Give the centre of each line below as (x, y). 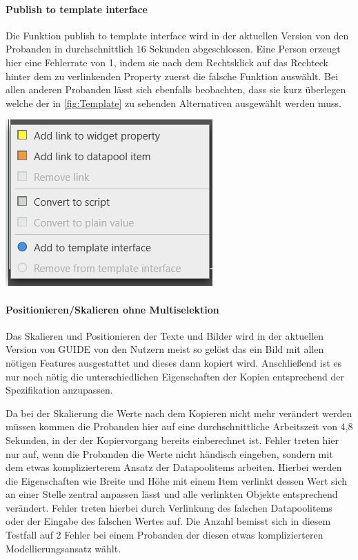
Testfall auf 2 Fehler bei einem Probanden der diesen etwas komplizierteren (165, 535)
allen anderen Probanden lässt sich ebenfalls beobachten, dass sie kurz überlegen (176, 89)
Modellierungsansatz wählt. (63, 548)
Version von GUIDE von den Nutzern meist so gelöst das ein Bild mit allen (165, 349)
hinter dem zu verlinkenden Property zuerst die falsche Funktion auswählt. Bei (172, 76)
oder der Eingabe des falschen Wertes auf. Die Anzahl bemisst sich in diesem (168, 521)
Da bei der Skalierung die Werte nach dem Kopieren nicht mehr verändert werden (179, 413)
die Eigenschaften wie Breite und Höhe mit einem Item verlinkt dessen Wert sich (177, 480)
